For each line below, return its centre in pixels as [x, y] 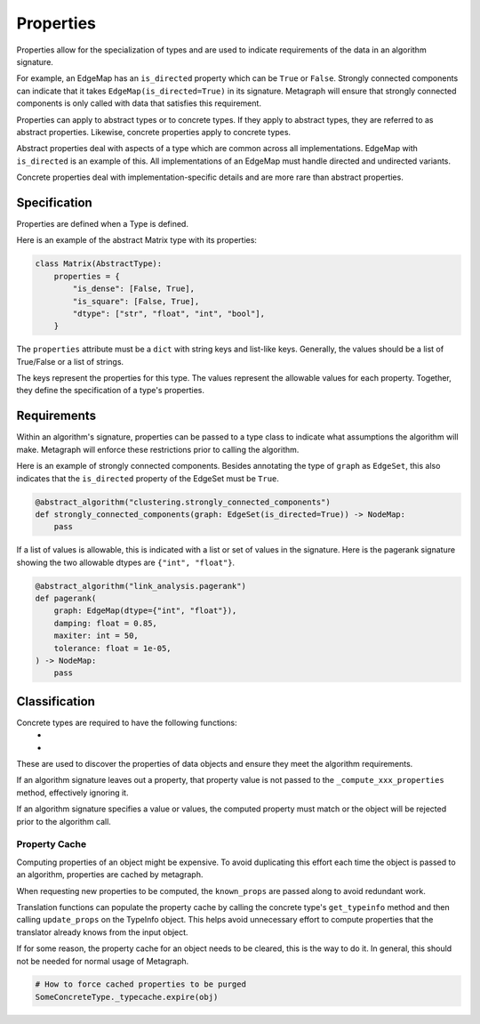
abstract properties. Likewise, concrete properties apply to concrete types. [154, 132]
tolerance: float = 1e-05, [113, 648]
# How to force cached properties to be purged [140, 984]
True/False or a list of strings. [70, 361]
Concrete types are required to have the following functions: [127, 722]
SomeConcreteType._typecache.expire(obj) [127, 997]
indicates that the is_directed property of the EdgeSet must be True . [148, 478]
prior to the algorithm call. [64, 821]
